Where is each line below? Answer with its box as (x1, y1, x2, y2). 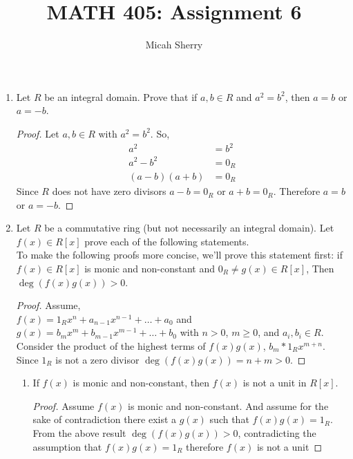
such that (209, 412, 249, 427)
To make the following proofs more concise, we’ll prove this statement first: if (16, 247, 343, 262)
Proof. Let (16, 126, 59, 140)
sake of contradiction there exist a (32, 412, 177, 427)
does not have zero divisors (52, 184, 166, 198)
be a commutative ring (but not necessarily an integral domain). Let (44, 221, 334, 235)
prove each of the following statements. (84, 234, 249, 248)
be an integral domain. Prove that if (44, 89, 198, 104)
